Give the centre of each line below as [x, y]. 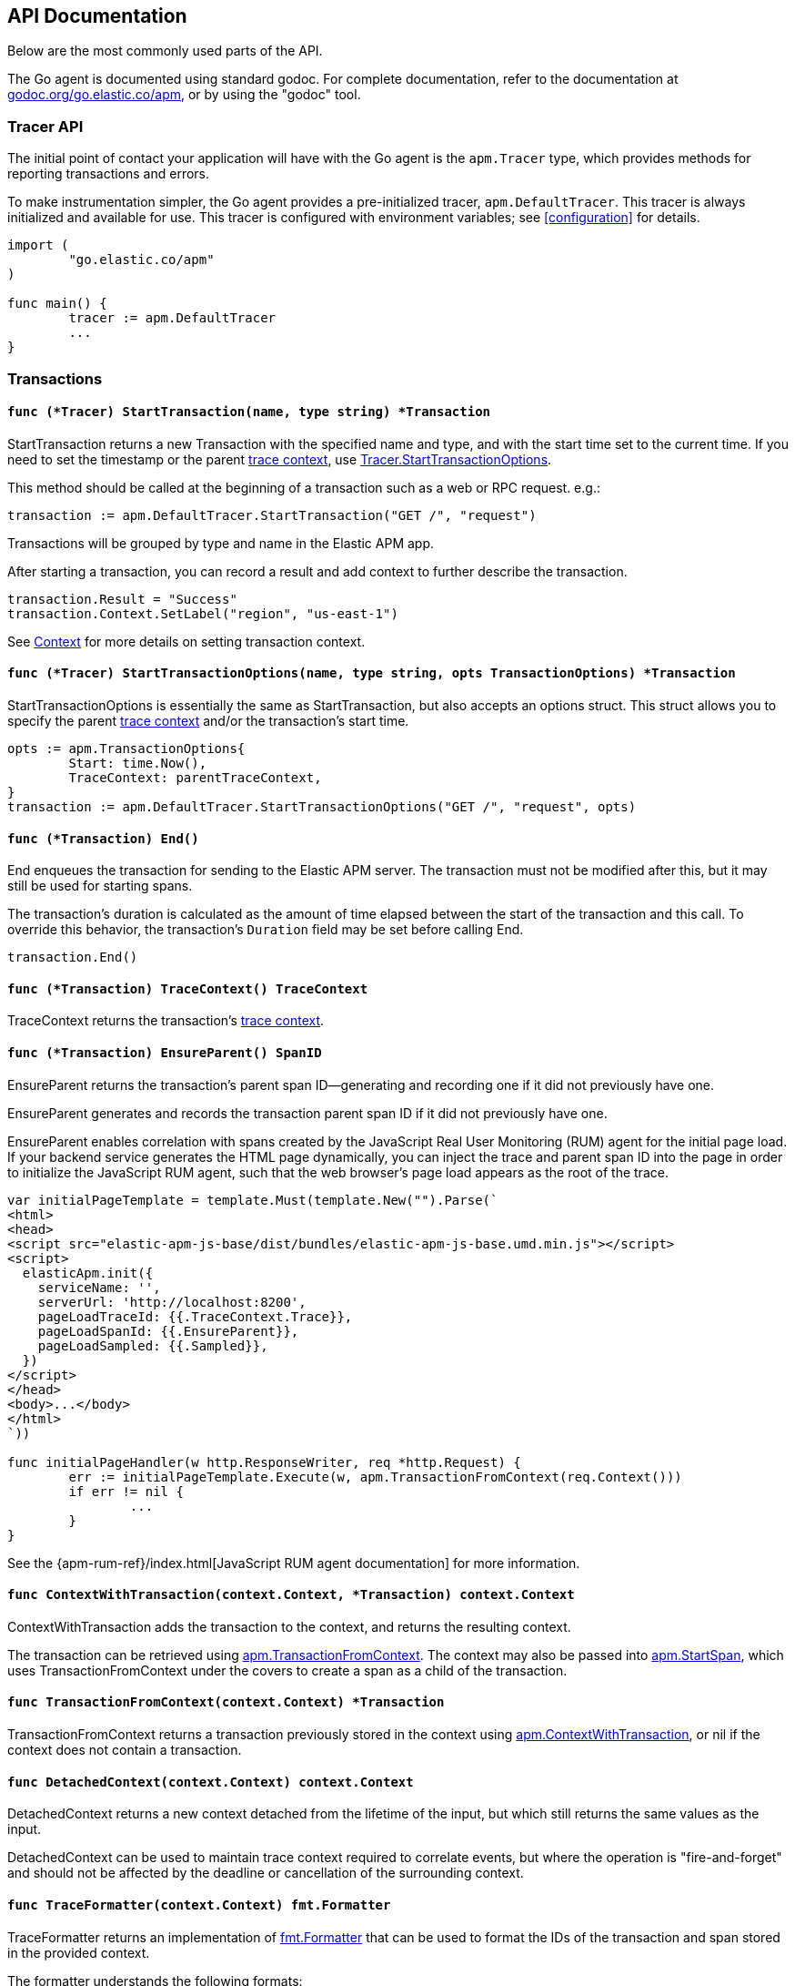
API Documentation [97, 16]
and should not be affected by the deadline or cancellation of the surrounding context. [266, 1873]
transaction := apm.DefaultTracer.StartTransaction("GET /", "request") [272, 515]
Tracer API [45, 126]
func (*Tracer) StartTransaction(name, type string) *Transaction [249, 412]
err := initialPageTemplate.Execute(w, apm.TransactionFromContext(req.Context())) [375, 1477]
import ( [38, 245]
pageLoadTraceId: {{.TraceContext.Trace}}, [195, 1316]
